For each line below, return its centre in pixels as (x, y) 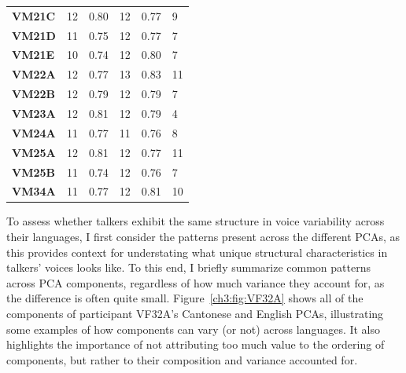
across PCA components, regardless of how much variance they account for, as (196, 282)
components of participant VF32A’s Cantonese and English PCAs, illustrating (195, 313)
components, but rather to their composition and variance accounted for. (182, 359)
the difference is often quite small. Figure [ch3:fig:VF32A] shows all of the (185, 298)
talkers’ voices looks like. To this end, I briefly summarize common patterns (188, 267)
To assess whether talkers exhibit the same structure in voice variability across (196, 221)
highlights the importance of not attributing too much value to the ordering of (196, 344)
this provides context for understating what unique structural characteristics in (197, 252)
